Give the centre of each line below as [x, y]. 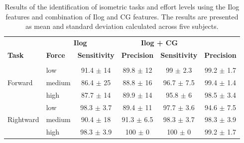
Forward [20, 82]
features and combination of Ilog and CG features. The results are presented [122, 16]
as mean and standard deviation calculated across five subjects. [122, 26]
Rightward [23, 119]
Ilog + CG [159, 43]
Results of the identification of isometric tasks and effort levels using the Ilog [122, 6]
